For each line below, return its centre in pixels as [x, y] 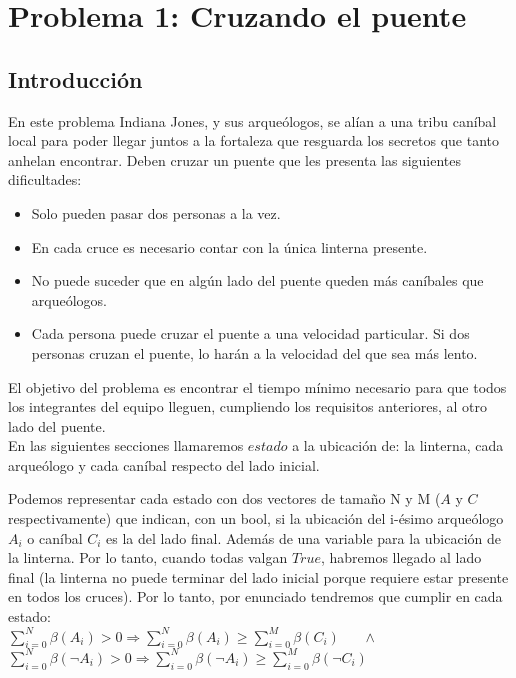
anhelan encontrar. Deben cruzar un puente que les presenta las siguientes [235, 159]
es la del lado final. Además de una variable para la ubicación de [304, 537]
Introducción [75, 78]
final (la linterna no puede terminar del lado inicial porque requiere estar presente [258, 576]
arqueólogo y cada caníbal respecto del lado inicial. [164, 464]
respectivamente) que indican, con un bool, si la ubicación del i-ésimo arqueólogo [256, 518]
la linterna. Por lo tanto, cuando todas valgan [148, 557]
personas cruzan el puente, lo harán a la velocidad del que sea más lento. [254, 352]
